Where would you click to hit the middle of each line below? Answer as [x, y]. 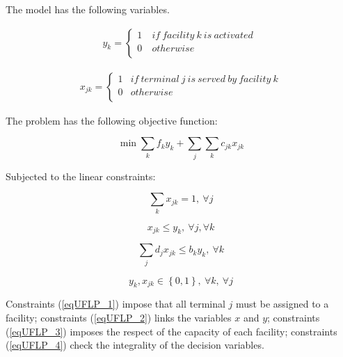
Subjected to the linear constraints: [81, 176]
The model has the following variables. [88, 9]
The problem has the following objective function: [112, 120]
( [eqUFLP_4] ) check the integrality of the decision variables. [135, 345]
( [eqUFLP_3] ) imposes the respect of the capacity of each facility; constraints [171, 331]
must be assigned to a [282, 304]
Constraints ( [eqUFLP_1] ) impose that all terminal [115, 304]
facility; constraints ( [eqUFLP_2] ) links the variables [119, 318]
